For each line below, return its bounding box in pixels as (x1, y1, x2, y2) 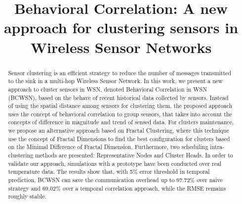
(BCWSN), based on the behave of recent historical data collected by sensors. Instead (8, 93, 229, 102)
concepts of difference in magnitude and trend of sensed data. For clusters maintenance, (8, 118, 234, 126)
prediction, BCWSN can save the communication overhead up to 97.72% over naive (8, 176, 223, 184)
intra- (210, 143, 225, 151)
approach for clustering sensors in (3, 17, 239, 38)
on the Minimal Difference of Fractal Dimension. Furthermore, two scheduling (8, 143, 208, 151)
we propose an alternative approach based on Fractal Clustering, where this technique (8, 126, 229, 135)
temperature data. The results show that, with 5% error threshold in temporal (8, 167, 210, 176)
